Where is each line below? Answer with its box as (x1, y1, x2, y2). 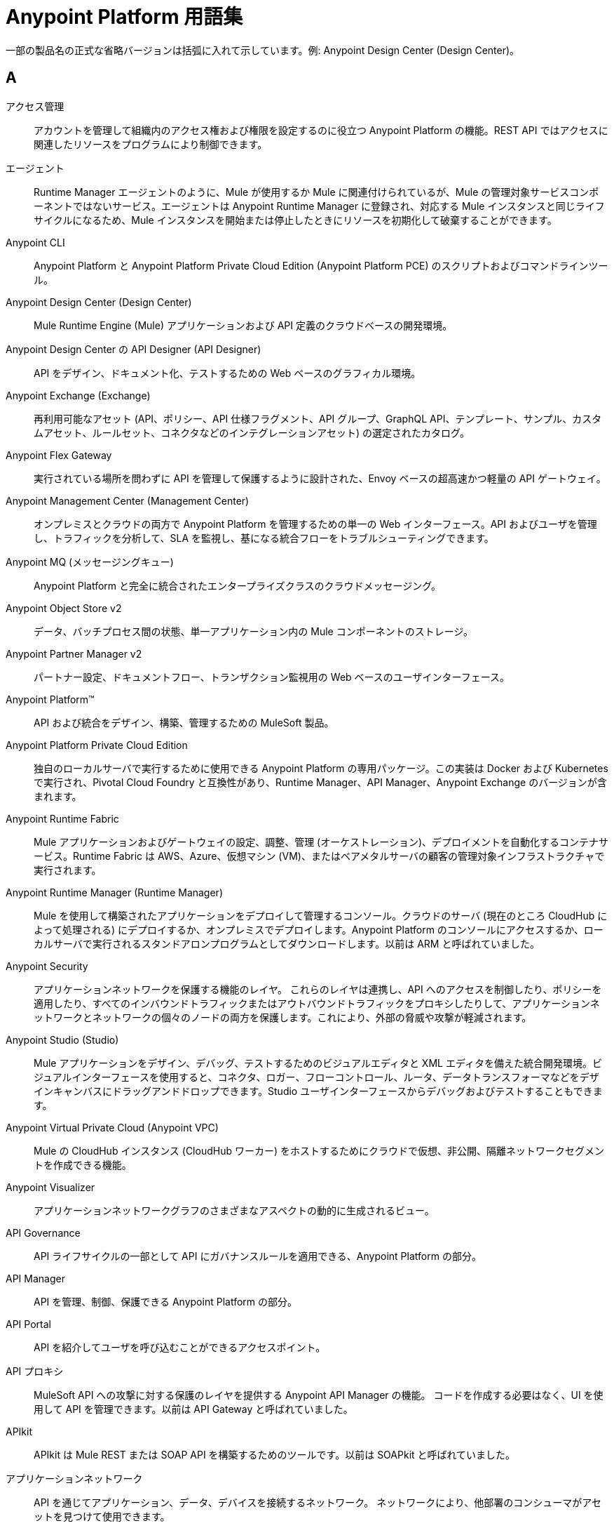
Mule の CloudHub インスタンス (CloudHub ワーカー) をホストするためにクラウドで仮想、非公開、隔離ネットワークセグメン (34, 1144, 604, 1157)
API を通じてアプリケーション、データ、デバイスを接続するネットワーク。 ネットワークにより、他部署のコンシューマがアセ (34, 1496, 602, 1508)
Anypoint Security (6, 959, 88, 972)
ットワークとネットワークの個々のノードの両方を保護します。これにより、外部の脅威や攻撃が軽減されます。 (34, 1011, 532, 1023)
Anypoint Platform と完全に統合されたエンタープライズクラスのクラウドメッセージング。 (34, 579, 442, 592)
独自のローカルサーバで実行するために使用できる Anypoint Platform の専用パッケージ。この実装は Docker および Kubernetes (34, 762, 608, 774)
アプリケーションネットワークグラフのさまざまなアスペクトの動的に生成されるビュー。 (34, 1204, 435, 1216)
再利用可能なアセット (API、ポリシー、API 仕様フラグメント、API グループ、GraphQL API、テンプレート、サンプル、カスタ (34, 412, 602, 425)
